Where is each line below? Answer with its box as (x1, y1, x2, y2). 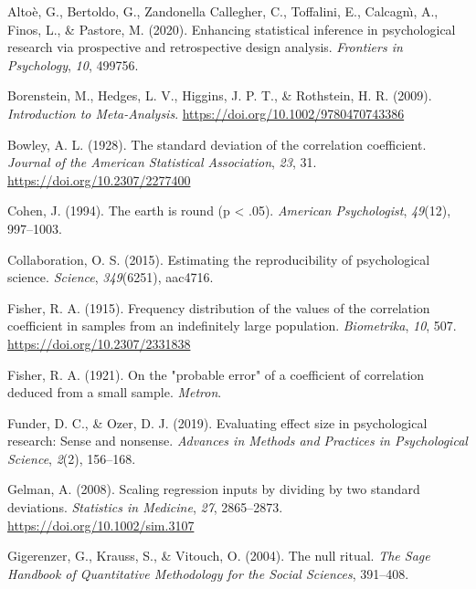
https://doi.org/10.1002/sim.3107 (7, 515, 195, 534)
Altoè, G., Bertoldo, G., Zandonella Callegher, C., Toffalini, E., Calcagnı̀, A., (7, 2, 439, 20)
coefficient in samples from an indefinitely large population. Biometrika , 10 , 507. (7, 316, 457, 335)
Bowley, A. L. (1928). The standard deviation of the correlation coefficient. (7, 134, 427, 153)
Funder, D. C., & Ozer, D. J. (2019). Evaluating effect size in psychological (7, 413, 428, 432)
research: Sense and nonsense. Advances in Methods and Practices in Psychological (7, 431, 468, 450)
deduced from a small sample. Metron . (7, 383, 222, 402)
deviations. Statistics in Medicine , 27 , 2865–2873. (7, 498, 283, 517)
